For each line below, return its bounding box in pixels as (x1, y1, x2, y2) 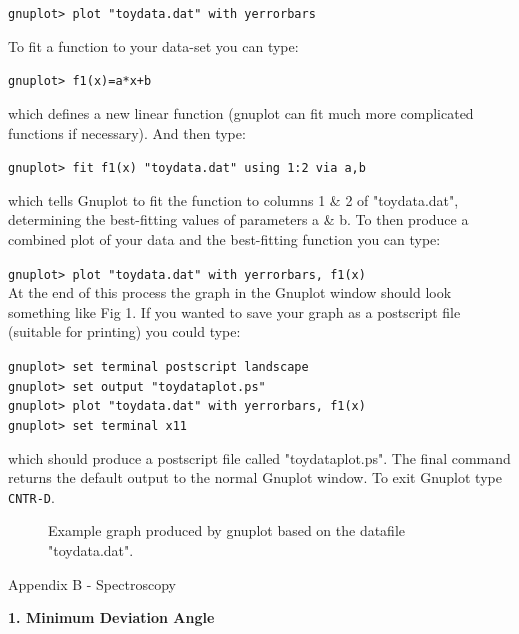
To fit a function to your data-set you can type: (8, 35, 299, 56)
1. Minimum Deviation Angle (8, 607, 215, 628)
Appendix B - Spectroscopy (8, 573, 176, 594)
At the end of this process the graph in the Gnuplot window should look (8, 282, 452, 303)
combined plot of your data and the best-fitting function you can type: (8, 228, 441, 249)
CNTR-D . (8, 486, 55, 507)
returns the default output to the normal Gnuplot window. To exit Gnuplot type (8, 467, 502, 488)
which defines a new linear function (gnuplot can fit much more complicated (8, 102, 474, 123)
